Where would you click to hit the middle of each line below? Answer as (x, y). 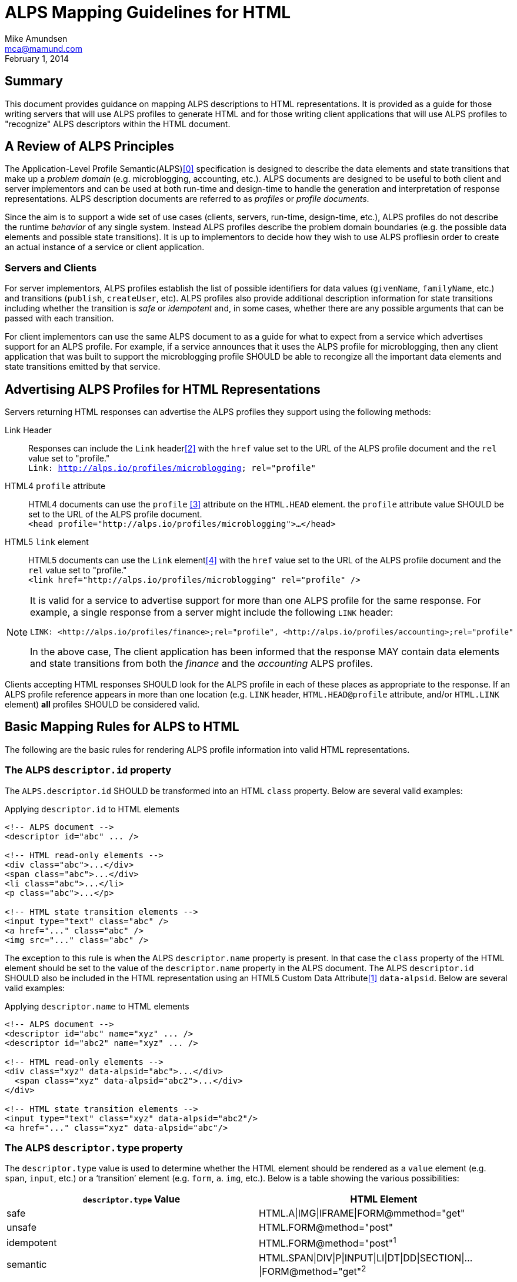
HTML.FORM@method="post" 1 (328, 1243)
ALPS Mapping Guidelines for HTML (148, 12)
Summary (34, 81)
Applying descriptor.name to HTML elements (97, 1006)
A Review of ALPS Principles (90, 147)
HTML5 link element (47, 542)
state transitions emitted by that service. (83, 367)
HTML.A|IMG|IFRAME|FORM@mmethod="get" (362, 1213)
